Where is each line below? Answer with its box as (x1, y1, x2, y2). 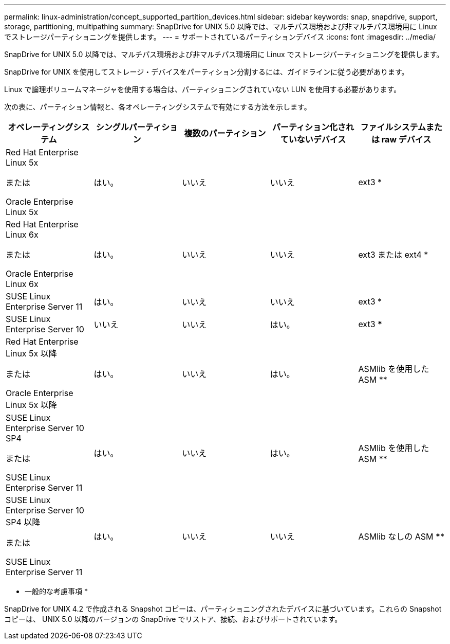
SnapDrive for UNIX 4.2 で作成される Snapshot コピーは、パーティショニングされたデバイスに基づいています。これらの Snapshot (4, 604, 442, 613)
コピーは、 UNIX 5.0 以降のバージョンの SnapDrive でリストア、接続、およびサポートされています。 (4, 615, 342, 623)
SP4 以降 (6, 517, 41, 527)
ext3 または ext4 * (358, 249, 428, 260)
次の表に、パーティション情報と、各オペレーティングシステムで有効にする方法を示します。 (4, 102, 311, 111)
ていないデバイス (280, 134, 346, 145)
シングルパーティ (96, 122, 161, 132)
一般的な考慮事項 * (25, 587, 88, 596)
